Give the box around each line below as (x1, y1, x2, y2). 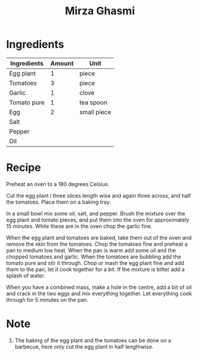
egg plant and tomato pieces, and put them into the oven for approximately (6, 216, 190, 223)
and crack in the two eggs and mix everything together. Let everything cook (6, 290, 192, 297)
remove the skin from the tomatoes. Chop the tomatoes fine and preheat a (6, 240, 188, 248)
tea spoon (79, 98, 108, 107)
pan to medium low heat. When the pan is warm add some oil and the (6, 246, 177, 254)
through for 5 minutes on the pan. (6, 296, 89, 303)
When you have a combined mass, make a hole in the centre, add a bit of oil (6, 283, 192, 291)
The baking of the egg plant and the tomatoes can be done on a (14, 336, 171, 343)
